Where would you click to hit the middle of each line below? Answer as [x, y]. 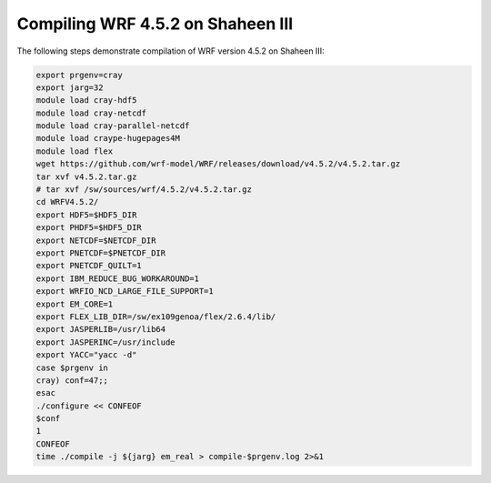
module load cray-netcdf [91, 113]
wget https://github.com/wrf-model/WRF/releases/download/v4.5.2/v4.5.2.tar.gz [218, 164]
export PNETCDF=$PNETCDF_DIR [101, 253]
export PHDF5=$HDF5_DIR [89, 228]
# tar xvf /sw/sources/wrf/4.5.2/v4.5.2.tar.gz [144, 190]
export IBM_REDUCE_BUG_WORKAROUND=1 [118, 278]
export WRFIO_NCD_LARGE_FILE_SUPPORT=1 [125, 292]
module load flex [75, 151]
